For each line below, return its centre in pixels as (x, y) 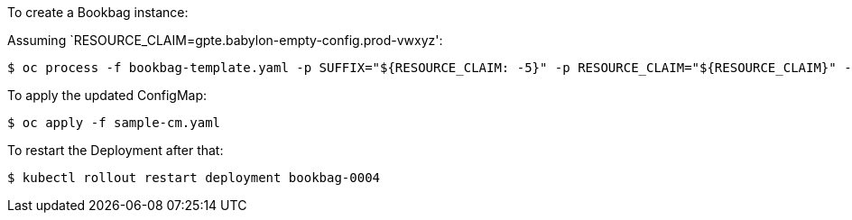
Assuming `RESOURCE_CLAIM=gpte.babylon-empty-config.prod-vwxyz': (225, 40)
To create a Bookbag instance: (98, 12)
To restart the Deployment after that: (116, 150)
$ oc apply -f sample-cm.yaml (114, 123)
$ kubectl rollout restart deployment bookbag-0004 (194, 178)
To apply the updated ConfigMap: (107, 95)
